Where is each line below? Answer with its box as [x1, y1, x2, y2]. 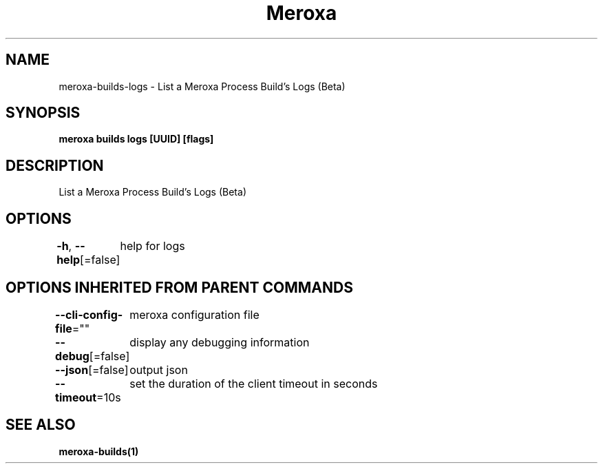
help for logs [120, 239, 185, 253]
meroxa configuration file [129, 307, 260, 322]
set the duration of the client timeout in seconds [129, 376, 378, 390]
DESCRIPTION [6, 156, 104, 174]
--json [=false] [55, 362, 129, 377]
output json [129, 362, 188, 377]
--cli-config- [55, 307, 123, 322]
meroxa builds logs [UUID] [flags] [59, 133, 214, 145]
